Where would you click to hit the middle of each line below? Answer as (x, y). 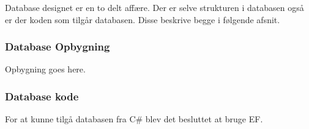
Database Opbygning (58, 47)
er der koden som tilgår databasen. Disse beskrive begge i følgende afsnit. (143, 19)
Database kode (42, 96)
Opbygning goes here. (45, 69)
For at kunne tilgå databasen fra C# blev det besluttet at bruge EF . (134, 119)
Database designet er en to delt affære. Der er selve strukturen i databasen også (154, 7)
